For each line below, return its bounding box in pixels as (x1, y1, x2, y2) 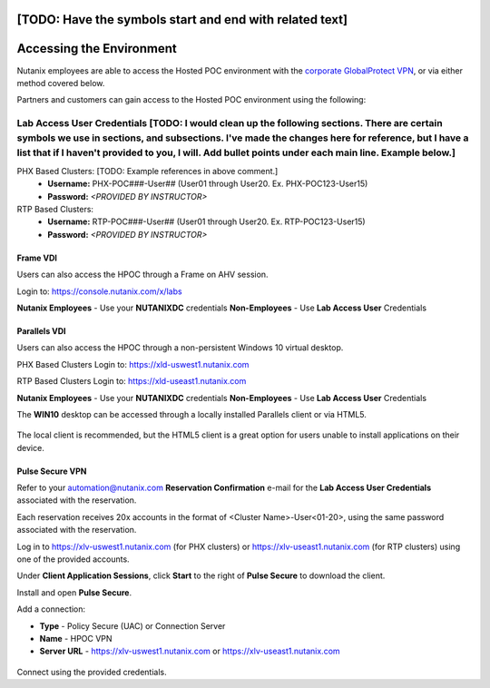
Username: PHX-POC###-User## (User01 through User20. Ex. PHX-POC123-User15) (47, 178, 368, 190)
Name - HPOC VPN (39, 633, 113, 644)
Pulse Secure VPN (16, 466, 87, 477)
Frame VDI (16, 252, 58, 263)
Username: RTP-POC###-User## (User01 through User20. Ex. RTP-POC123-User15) (47, 216, 367, 227)
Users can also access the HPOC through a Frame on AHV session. (16, 269, 269, 280)
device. (16, 442, 44, 453)
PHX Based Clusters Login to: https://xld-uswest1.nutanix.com (16, 359, 250, 369)
